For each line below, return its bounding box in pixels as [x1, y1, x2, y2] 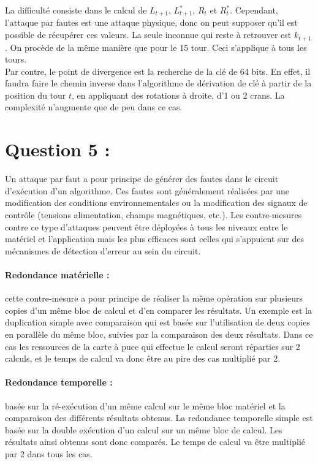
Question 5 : [5, 137, 110, 162]
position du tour [5, 88, 66, 101]
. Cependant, [230, 4, 278, 16]
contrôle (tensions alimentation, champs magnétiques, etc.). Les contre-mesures [5, 208, 302, 221]
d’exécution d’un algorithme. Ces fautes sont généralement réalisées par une [5, 184, 290, 197]
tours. [5, 53, 27, 66]
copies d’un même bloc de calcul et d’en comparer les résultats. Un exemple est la [5, 303, 312, 316]
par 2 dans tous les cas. [5, 447, 93, 460]
